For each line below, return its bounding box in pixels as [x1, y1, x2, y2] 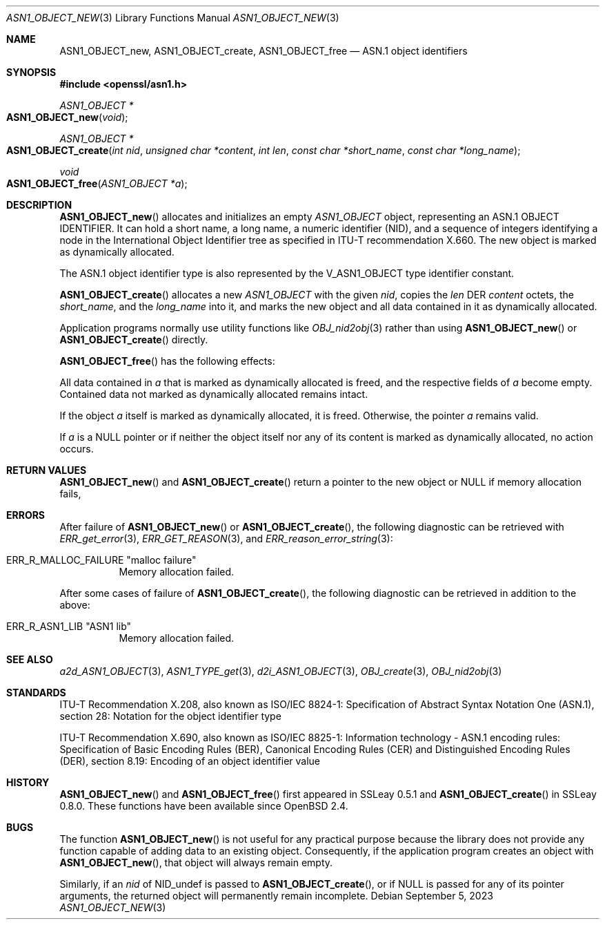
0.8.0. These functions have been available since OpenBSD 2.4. [59, 800, 348, 812]
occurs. [59, 443, 94, 455]
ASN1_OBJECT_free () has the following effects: [59, 355, 275, 367]
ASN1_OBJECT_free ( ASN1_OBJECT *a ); [6, 178, 188, 189]
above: [59, 599, 90, 611]
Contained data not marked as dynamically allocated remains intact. [59, 388, 368, 400]
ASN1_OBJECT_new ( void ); [6, 111, 128, 123]
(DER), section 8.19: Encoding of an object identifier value [59, 755, 321, 767]
